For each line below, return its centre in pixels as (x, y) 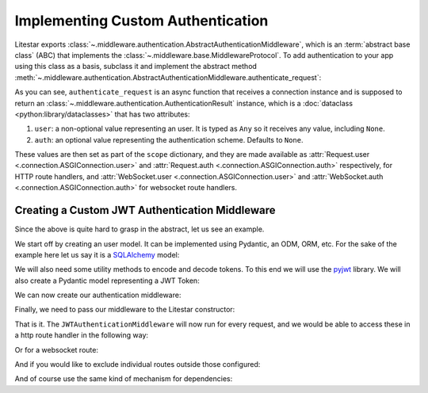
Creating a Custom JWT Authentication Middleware (145, 210)
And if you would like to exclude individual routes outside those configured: (138, 364)
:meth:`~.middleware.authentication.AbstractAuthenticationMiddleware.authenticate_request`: (168, 77)
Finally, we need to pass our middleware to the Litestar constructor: (125, 310)
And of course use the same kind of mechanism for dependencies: (124, 379)
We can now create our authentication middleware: (98, 295)
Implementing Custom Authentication (141, 21)
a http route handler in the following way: (82, 335)
